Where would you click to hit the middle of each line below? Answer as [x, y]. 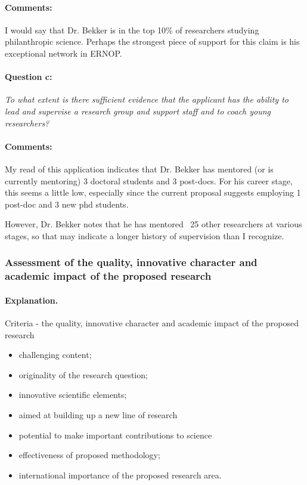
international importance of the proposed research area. [120, 475]
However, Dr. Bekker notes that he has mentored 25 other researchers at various [153, 224]
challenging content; [55, 355]
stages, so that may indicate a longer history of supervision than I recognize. [145, 235]
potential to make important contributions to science [115, 435]
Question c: [29, 77]
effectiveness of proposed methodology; [89, 455]
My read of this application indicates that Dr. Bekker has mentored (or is [139, 169]
